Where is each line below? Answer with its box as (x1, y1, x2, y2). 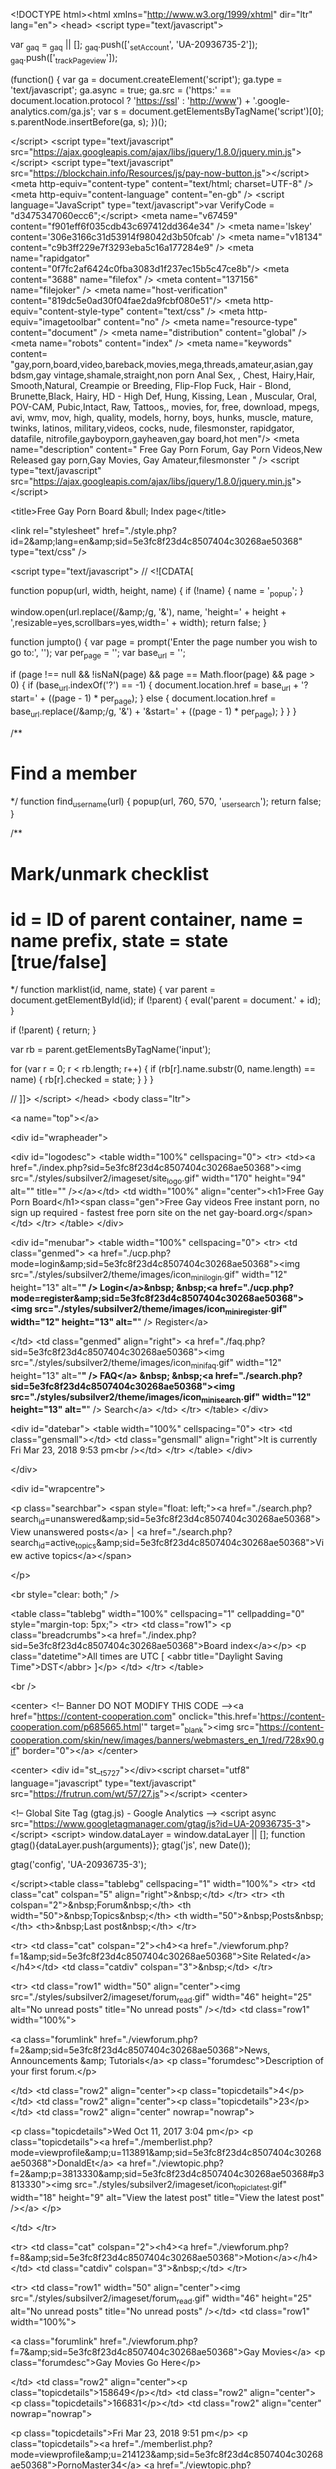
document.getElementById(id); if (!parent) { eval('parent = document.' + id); (10, 994, 322, 1006)
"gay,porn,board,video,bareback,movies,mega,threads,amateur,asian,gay (10, 358, 314, 370)
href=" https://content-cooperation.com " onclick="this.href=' (10, 1710, 261, 1723)
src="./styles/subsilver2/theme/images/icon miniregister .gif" (34, 1303, 288, 1317)
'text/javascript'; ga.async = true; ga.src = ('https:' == (10, 84, 232, 96)
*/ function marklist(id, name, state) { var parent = (10, 984, 216, 996)
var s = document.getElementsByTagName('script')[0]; (98, 105, 325, 117)
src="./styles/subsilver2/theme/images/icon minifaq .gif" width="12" (10, 1356, 282, 1371)
